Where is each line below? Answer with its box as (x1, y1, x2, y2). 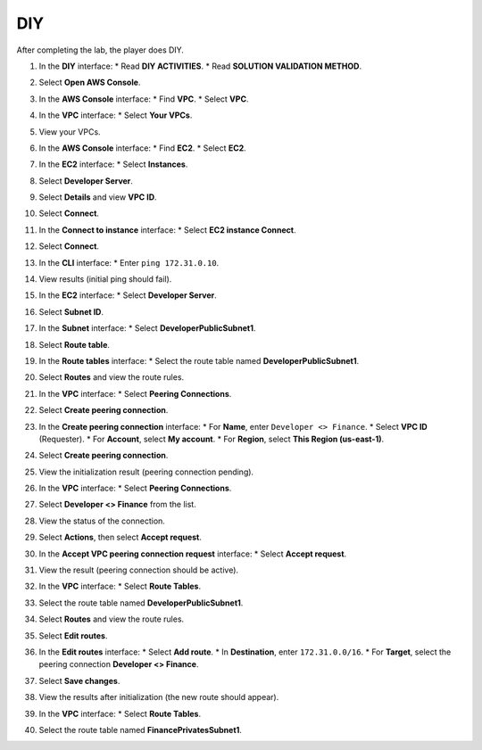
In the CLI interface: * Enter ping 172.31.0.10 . (38, 257, 220, 268)
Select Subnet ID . (38, 306, 104, 317)
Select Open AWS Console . (38, 77, 141, 88)
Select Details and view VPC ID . (38, 192, 157, 202)
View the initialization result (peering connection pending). (38, 466, 254, 477)
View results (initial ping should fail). (38, 274, 172, 284)
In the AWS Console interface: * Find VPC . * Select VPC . (38, 94, 249, 104)
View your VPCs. (38, 126, 102, 137)
